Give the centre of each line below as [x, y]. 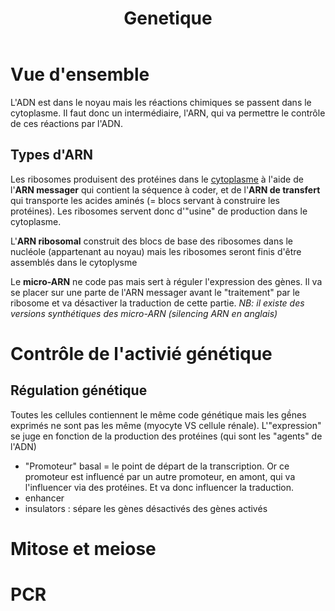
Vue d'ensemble [80, 74]
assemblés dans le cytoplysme [74, 262]
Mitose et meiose [83, 548]
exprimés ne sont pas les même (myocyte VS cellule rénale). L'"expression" [166, 425]
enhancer [44, 498]
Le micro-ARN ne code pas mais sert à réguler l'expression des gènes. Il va [166, 281]
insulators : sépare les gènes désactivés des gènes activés [146, 508]
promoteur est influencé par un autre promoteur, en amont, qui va [160, 476]
